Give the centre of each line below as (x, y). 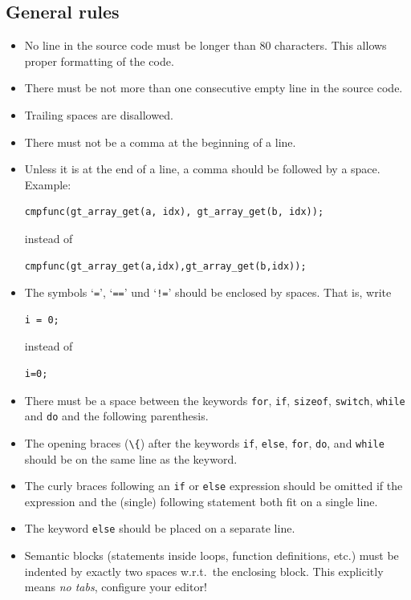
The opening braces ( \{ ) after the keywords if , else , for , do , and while (204, 442)
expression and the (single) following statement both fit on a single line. (201, 501)
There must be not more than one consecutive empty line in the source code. (214, 88)
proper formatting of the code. (99, 61)
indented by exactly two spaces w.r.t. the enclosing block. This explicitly (204, 571)
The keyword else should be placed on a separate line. (160, 528)
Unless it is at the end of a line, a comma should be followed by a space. (202, 169)
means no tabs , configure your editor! (116, 587)
